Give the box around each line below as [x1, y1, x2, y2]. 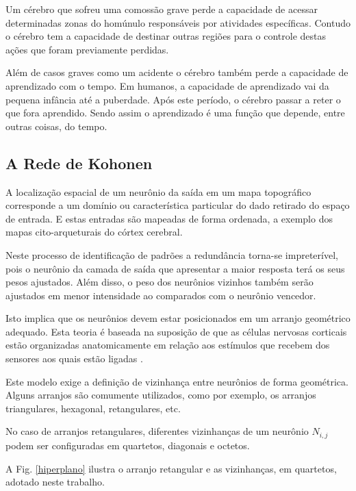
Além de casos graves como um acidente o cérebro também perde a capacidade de [5, 65, 348, 79]
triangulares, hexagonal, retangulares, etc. [5, 401, 181, 415]
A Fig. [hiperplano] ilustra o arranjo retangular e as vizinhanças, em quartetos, [5, 461, 337, 475]
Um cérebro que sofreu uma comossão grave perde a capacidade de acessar [5, 2, 318, 16]
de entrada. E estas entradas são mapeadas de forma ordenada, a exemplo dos [5, 211, 333, 225]
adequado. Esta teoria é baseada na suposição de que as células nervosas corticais [5, 324, 347, 338]
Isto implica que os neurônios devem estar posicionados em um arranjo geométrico [5, 311, 351, 325]
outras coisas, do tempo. [5, 118, 107, 133]
